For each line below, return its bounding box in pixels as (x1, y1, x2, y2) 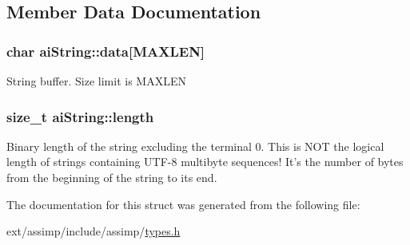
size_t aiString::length (6, 106, 154, 126)
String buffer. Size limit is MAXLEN (6, 73, 186, 89)
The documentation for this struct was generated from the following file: (6, 196, 360, 212)
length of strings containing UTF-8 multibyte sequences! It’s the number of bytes (6, 153, 404, 170)
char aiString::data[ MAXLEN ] (6, 41, 205, 61)
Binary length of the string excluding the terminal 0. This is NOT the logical (6, 137, 384, 154)
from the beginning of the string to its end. (6, 169, 217, 185)
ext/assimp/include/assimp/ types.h (6, 223, 181, 239)
